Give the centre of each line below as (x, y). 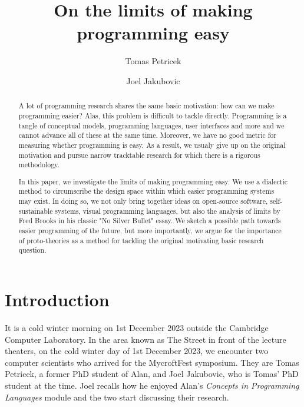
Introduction (57, 300)
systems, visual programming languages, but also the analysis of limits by (168, 211)
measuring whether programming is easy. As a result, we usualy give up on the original (152, 145)
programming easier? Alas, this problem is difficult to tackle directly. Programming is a (153, 115)
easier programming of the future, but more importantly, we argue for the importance (150, 231)
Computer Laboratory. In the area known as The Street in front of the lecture (146, 339)
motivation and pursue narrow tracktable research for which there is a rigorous (139, 155)
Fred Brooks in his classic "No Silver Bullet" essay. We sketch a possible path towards (150, 221)
